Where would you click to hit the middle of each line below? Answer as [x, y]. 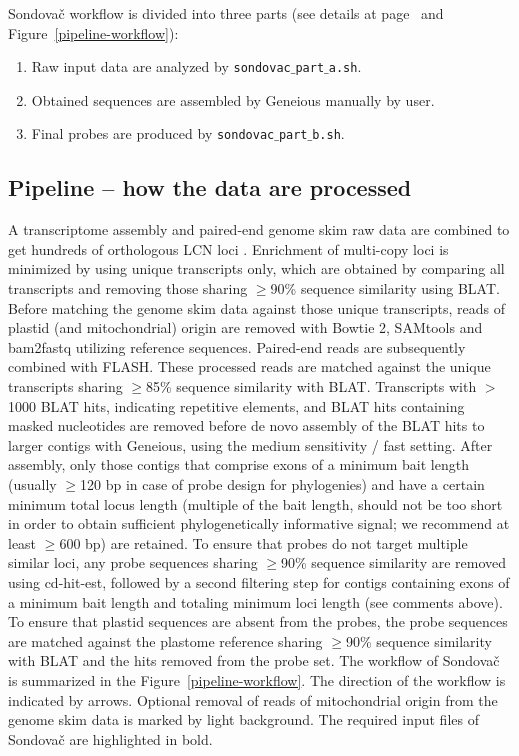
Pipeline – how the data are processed [210, 187]
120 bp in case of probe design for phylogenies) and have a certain [282, 484]
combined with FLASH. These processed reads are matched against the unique [249, 366]
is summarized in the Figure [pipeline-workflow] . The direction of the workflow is [257, 679]
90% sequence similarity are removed [394, 562]
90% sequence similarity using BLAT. [385, 288]
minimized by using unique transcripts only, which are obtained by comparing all [256, 268]
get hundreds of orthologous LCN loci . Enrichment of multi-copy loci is [228, 248]
